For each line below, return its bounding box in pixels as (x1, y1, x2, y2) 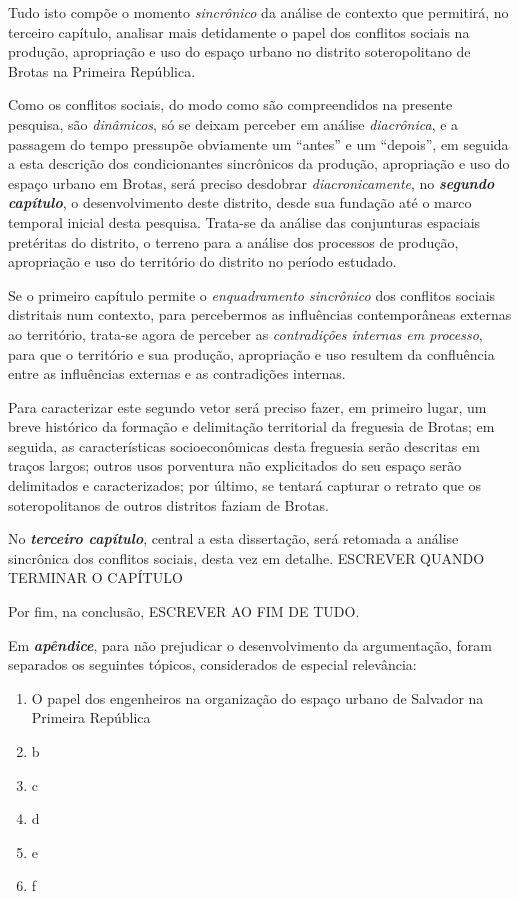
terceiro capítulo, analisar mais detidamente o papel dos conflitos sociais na (8, 21, 470, 42)
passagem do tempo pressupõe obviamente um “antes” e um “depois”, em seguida (8, 133, 509, 154)
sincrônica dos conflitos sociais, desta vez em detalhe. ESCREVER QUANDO (8, 547, 485, 568)
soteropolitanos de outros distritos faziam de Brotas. (8, 494, 329, 515)
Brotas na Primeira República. (8, 60, 196, 81)
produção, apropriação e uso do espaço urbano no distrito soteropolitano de (8, 41, 471, 62)
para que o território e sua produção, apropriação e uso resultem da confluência (8, 343, 495, 364)
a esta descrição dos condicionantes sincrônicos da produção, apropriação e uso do (8, 153, 510, 174)
